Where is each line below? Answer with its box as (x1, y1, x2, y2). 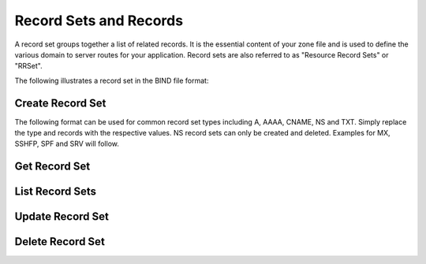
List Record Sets (14, 185, 97, 199)
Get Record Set (14, 160, 91, 173)
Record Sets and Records (14, 12, 184, 29)
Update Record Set (14, 210, 110, 224)
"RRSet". (14, 61, 43, 71)
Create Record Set (14, 96, 106, 110)
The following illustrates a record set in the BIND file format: (14, 76, 209, 85)
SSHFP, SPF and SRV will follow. (14, 139, 120, 149)
